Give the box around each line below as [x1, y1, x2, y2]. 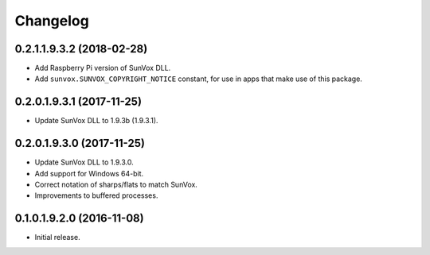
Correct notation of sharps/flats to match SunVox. [34, 180, 198, 190]
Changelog [14, 12, 89, 29]
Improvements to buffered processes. [34, 191, 158, 200]
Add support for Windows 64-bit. [34, 168, 144, 178]
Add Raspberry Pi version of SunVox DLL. [34, 64, 171, 73]
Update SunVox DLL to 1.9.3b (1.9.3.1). [34, 116, 158, 126]
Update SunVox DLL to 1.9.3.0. [34, 157, 135, 167]
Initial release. [34, 233, 80, 242]
